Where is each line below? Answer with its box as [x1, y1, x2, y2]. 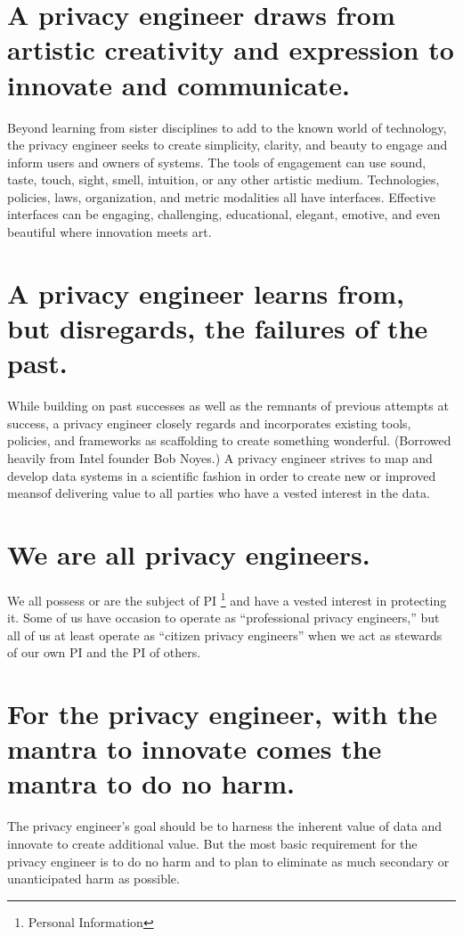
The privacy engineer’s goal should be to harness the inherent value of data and [7, 817, 443, 835]
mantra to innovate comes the [7, 730, 382, 767]
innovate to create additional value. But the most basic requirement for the [7, 834, 418, 852]
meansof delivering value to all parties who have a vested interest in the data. [7, 484, 430, 502]
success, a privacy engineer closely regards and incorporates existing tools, [7, 413, 411, 432]
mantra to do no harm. [7, 765, 295, 802]
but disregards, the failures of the [7, 310, 428, 346]
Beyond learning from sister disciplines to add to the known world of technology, [7, 118, 447, 136]
